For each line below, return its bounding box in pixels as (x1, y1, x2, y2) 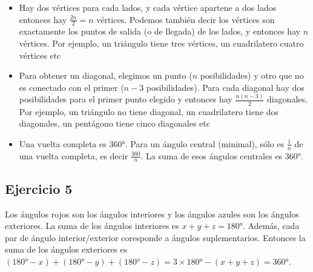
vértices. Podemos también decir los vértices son (96, 13, 275, 25)
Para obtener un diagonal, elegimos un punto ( (19, 69, 193, 82)
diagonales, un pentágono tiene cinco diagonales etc (19, 117, 210, 130)
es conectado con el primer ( (19, 81, 124, 93)
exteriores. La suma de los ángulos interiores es (5, 219, 179, 232)
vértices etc (19, 48, 61, 61)
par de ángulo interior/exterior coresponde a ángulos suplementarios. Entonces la (5, 231, 306, 244)
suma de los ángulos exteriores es (5, 243, 128, 256)
